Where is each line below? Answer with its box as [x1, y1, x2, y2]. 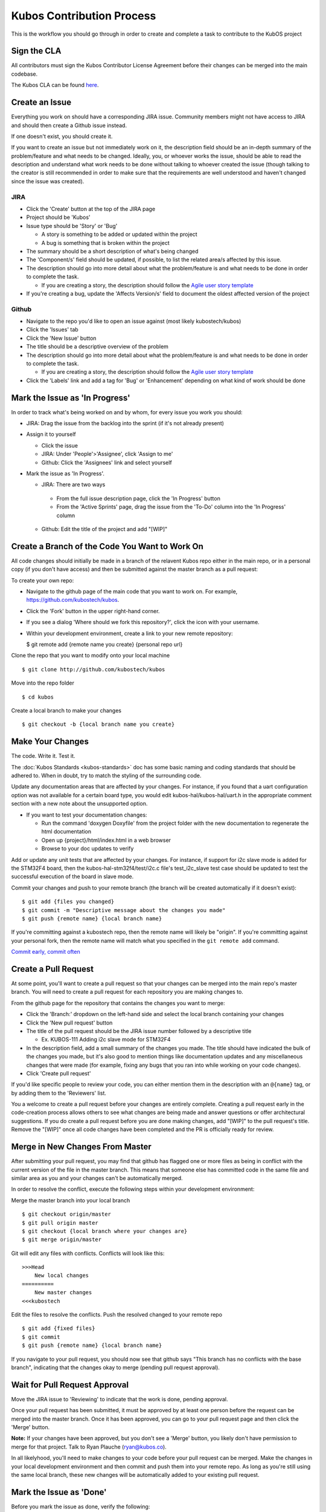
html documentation [41, 828, 92, 835]
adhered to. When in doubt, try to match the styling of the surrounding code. [11, 772, 202, 780]
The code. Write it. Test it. [11, 752, 75, 760]
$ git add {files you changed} [22, 898, 115, 905]
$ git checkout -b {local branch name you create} [22, 721, 175, 728]
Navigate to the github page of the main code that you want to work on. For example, [26, 588, 238, 595]
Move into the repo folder [11, 679, 75, 686]
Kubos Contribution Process [11, 9, 156, 22]
